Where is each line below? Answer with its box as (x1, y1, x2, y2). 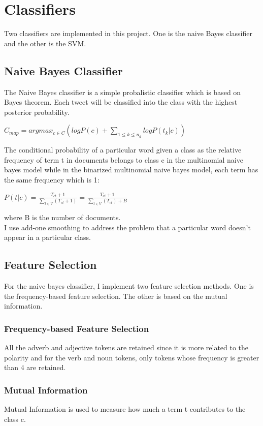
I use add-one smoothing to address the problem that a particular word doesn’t (4, 222, 251, 232)
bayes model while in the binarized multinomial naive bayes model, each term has (4, 164, 258, 175)
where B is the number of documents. (4, 211, 121, 222)
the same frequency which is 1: (4, 174, 100, 185)
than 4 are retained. (4, 362, 66, 373)
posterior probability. (4, 106, 70, 117)
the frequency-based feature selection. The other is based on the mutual (4, 290, 227, 301)
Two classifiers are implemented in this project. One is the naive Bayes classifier (4, 28, 252, 39)
